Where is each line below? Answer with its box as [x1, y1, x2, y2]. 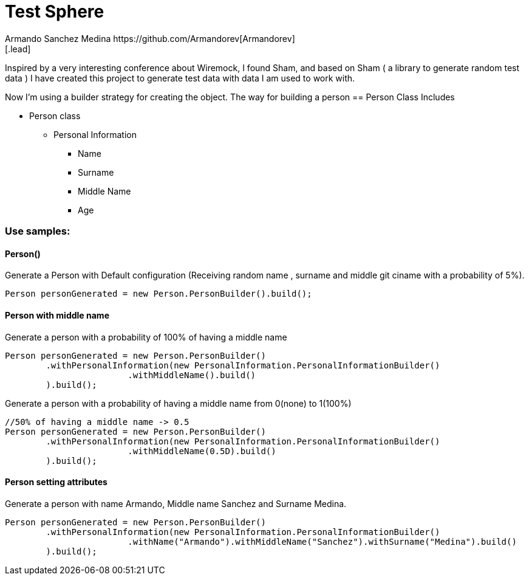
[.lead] [5, 43, 31, 54]
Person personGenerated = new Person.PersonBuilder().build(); [5, 289, 312, 299]
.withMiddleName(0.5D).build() [128, 446, 276, 456]
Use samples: [5, 225, 70, 238]
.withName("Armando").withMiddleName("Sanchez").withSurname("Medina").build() [128, 536, 517, 547]
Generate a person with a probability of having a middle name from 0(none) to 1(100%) [5, 398, 352, 409]
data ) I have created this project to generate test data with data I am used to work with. [5, 72, 355, 83]
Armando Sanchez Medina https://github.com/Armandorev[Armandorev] [5, 33, 295, 44]
